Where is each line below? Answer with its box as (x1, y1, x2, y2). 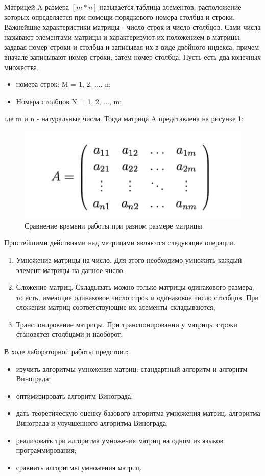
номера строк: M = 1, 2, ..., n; (16, 79, 111, 89)
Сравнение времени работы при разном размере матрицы (25, 220, 202, 231)
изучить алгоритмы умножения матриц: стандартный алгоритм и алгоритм (16, 363, 248, 374)
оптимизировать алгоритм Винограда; (16, 390, 133, 401)
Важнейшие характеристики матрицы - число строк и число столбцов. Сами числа (4, 21, 261, 32)
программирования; (16, 445, 77, 456)
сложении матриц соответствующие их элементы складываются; (16, 302, 215, 312)
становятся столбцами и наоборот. (16, 329, 123, 339)
